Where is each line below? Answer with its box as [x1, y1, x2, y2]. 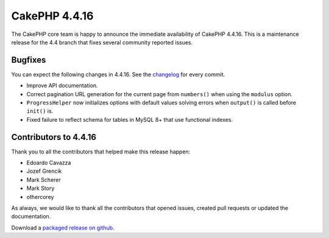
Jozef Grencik [26, 167, 62, 175]
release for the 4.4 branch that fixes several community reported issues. [11, 38, 193, 46]
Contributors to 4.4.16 [11, 131, 97, 142]
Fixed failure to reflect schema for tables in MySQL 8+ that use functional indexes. [26, 116, 233, 123]
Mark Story [26, 184, 55, 192]
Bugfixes [11, 55, 46, 65]
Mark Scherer [26, 176, 61, 183]
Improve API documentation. [26, 82, 98, 89]
